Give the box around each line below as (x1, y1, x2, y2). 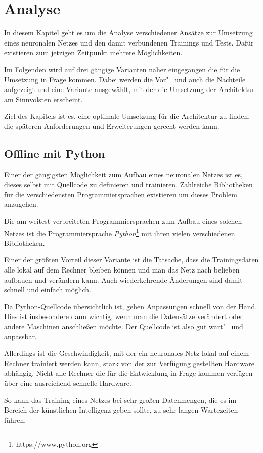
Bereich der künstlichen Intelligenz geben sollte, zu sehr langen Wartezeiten (4, 404, 238, 415)
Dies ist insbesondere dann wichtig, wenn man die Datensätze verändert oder (4, 311, 243, 322)
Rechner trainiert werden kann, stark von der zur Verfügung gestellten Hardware (4, 357, 255, 368)
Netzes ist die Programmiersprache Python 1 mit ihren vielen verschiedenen (4, 226, 235, 238)
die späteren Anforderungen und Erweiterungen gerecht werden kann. (4, 120, 220, 131)
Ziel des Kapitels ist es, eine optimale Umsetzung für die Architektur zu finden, (4, 111, 250, 121)
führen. (4, 414, 26, 425)
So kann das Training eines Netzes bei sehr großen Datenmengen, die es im (4, 394, 237, 405)
